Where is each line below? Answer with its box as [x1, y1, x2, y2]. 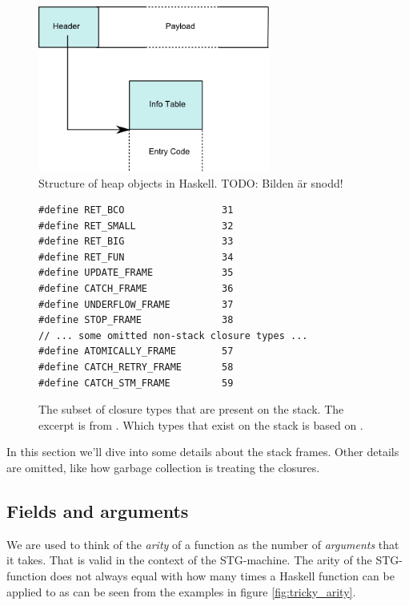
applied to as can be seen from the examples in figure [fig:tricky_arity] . [6, 583, 356, 600]
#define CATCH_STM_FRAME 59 [38, 377, 234, 389]
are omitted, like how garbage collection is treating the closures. [6, 459, 320, 475]
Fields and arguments [6, 498, 189, 523]
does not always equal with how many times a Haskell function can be [50, 567, 395, 584]
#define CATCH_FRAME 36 [38, 283, 234, 295]
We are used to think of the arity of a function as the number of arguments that [6, 535, 399, 552]
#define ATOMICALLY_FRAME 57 [38, 345, 234, 358]
